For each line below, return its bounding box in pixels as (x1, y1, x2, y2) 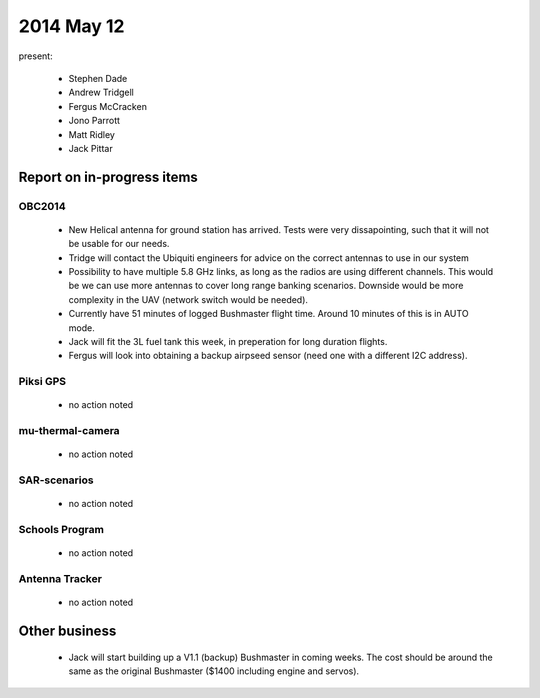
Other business (18, 622, 117, 639)
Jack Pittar (68, 142, 114, 154)
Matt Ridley (68, 128, 115, 140)
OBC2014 (18, 199, 66, 213)
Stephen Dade (68, 72, 128, 84)
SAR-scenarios (18, 473, 94, 487)
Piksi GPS (18, 375, 67, 389)
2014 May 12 (18, 15, 125, 37)
